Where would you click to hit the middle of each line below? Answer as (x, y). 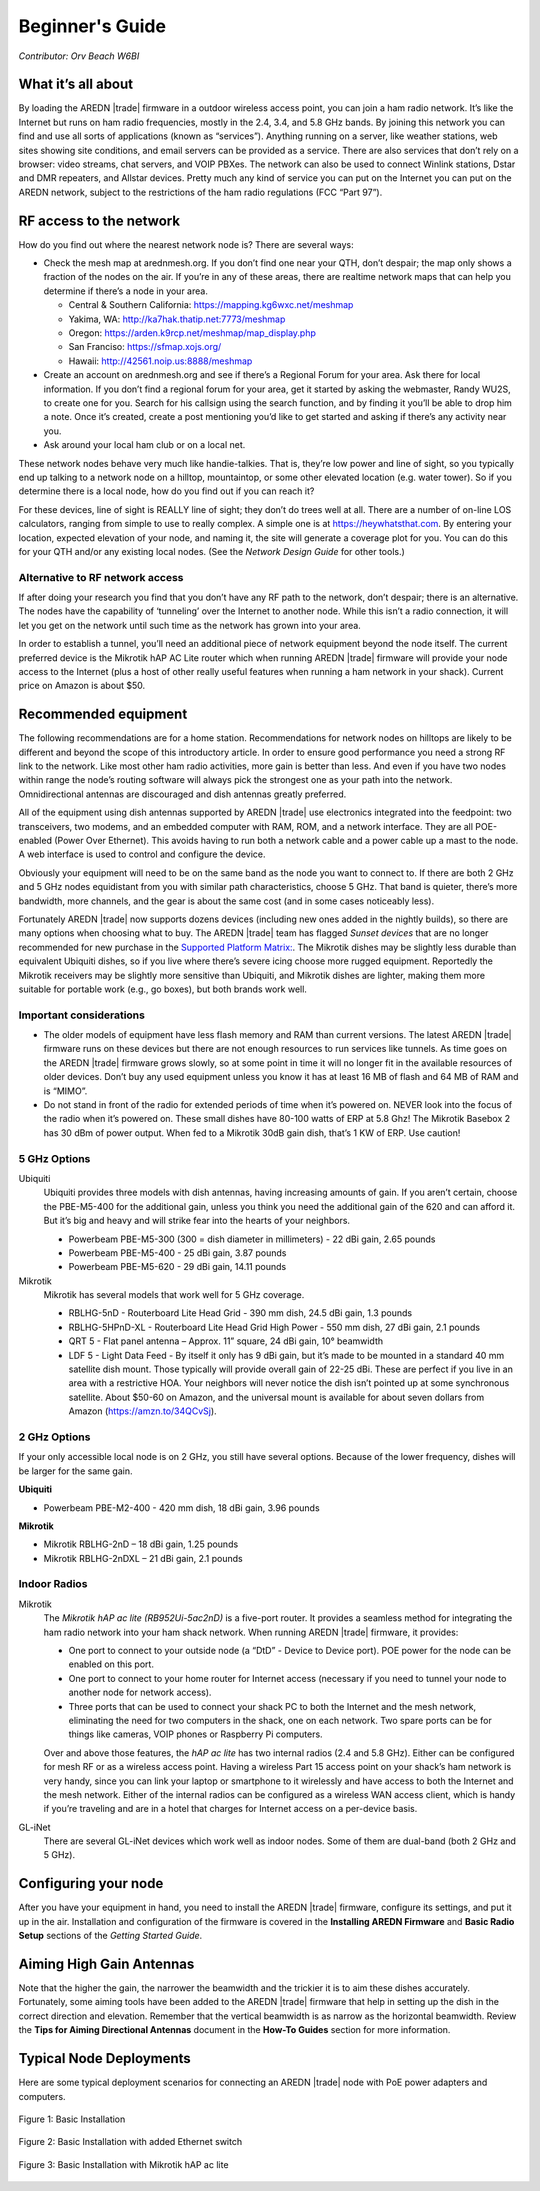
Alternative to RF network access (101, 577)
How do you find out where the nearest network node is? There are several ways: (186, 244)
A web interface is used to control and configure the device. (142, 854)
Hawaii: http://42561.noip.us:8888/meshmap (160, 361)
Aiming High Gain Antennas (106, 1963)
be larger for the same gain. (76, 1471)
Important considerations (81, 1015)
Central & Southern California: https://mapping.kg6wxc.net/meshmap (211, 305)
